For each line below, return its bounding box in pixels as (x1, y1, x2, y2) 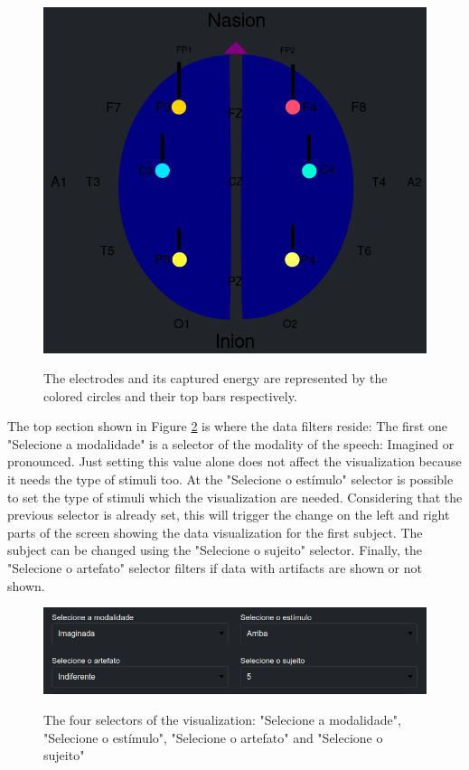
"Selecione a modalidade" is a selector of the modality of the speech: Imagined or (7, 434, 455, 453)
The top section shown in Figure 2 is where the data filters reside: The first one (7, 417, 447, 436)
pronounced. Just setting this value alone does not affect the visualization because (7, 452, 462, 471)
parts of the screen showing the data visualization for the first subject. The (7, 522, 423, 541)
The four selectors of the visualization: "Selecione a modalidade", (43, 710, 401, 729)
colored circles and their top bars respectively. (43, 386, 297, 405)
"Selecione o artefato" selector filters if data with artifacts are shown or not (7, 559, 422, 577)
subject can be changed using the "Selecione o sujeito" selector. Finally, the (7, 540, 423, 559)
